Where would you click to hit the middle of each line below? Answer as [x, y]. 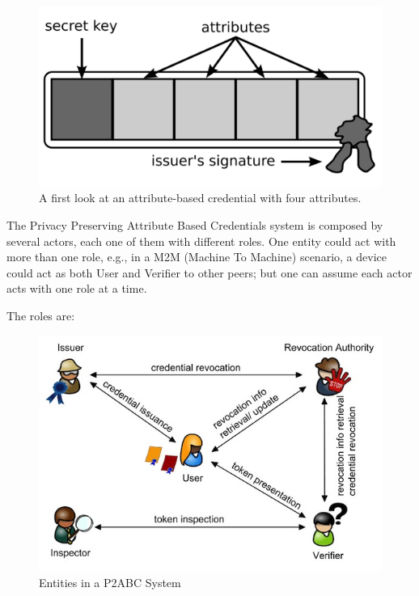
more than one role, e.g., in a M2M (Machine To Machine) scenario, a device [197, 257]
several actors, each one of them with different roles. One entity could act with [201, 241]
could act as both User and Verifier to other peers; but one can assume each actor [209, 272]
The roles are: [41, 315]
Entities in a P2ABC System [110, 582]
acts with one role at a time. [77, 288]
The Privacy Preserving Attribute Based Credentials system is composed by [195, 224]
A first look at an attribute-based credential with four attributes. [200, 198]
